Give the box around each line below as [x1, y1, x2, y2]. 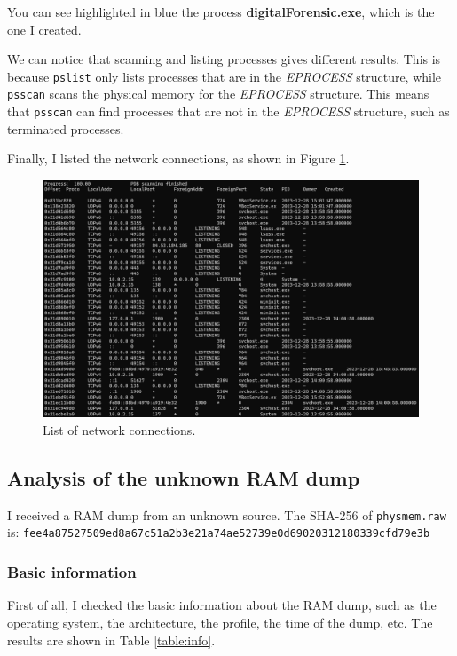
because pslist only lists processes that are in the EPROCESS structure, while [7, 67, 442, 85]
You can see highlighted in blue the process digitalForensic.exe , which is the [7, 3, 435, 20]
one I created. [7, 20, 82, 38]
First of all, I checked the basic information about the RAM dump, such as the [7, 596, 437, 614]
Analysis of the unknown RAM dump [7, 464, 360, 491]
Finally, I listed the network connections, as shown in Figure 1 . [7, 149, 350, 168]
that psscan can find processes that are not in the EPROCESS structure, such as [7, 102, 450, 121]
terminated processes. [7, 119, 124, 138]
